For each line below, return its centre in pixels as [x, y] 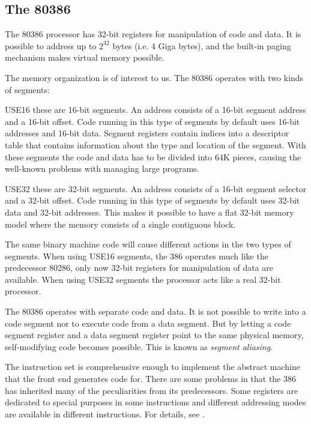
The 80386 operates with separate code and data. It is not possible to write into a [155, 311]
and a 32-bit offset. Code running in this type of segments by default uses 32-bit [152, 200]
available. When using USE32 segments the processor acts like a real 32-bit [143, 279]
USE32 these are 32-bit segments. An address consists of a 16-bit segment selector [156, 188]
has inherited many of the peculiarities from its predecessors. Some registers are [152, 390]
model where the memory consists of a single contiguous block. [120, 224]
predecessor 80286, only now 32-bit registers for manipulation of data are [139, 268]
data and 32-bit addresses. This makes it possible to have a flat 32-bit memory [149, 212]
